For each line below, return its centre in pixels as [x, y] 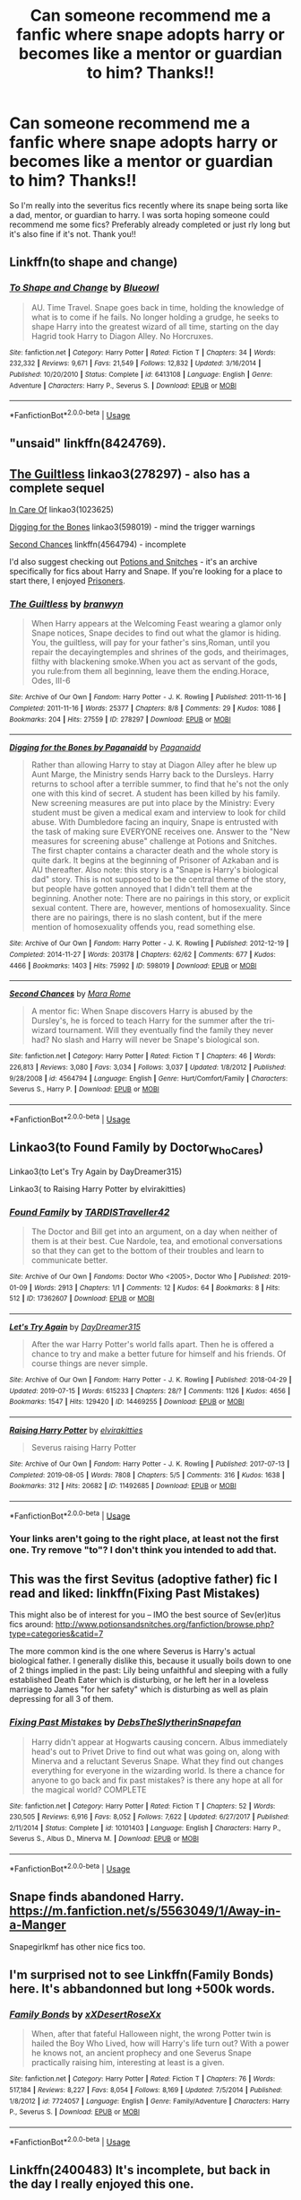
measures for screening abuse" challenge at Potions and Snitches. [154, 841]
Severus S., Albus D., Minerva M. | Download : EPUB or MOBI [104, 1839]
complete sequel [57, 488]
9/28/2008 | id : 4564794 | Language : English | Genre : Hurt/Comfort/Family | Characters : [149, 1078]
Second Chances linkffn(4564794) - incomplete [98, 545]
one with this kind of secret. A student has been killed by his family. [155, 793]
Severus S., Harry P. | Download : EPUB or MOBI [84, 1090]
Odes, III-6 [51, 681]
